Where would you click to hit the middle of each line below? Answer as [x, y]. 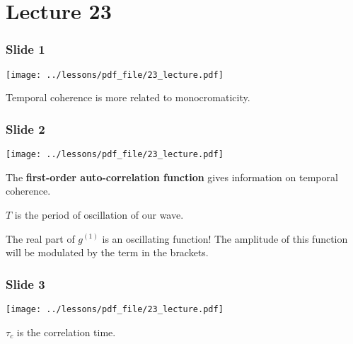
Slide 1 [25, 49]
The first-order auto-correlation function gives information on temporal [172, 177]
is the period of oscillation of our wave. [99, 214]
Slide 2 [25, 128]
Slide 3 [25, 283]
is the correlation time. [66, 332]
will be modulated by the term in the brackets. [107, 252]
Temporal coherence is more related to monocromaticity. [128, 97]
